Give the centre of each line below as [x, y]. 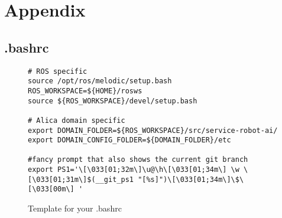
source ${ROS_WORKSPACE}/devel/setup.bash [113, 101]
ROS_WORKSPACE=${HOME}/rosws [85, 91]
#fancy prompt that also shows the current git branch [138, 160]
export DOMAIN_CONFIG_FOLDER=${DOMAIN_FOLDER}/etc [129, 140]
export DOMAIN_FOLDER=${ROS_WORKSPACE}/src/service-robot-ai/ [153, 130]
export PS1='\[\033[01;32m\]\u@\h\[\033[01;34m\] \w [134, 170]
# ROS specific [58, 71]
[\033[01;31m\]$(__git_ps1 [81, 179]
